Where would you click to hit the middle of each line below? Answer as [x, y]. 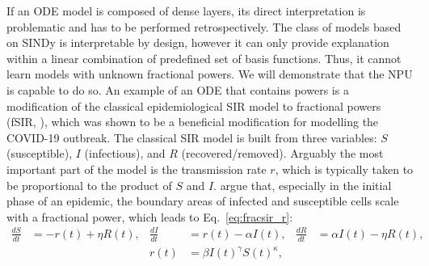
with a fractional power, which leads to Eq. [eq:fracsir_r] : [150, 216]
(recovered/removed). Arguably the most [282, 153]
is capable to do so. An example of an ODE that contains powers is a [178, 89]
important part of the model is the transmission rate [137, 169]
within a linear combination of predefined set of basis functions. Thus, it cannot [204, 58]
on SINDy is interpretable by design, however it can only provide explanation [198, 42]
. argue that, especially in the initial [303, 185]
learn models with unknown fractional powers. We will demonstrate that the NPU [210, 74]
